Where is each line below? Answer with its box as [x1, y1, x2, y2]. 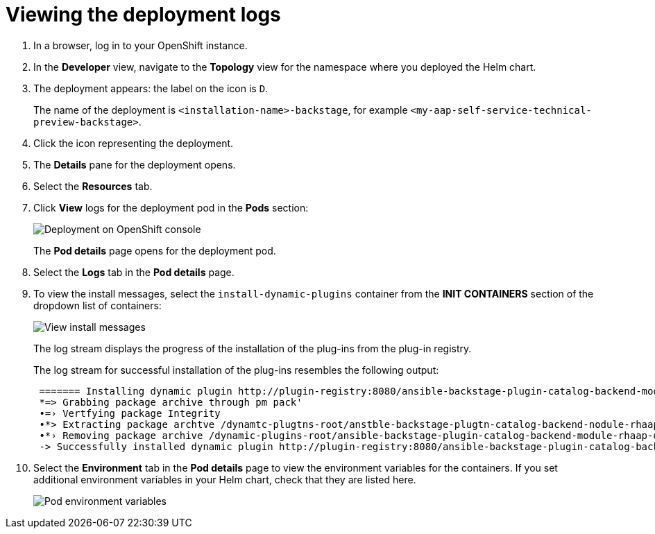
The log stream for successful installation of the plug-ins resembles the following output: [33, 363, 439, 376]
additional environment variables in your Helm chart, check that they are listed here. [33, 473, 416, 485]
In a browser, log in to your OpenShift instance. [33, 39, 248, 51]
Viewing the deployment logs [6, 3, 281, 26]
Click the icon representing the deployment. [33, 137, 234, 149]
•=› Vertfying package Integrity [39, 407, 221, 419]
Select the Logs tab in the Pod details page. [33, 266, 235, 278]
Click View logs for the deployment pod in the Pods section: [33, 201, 309, 214]
